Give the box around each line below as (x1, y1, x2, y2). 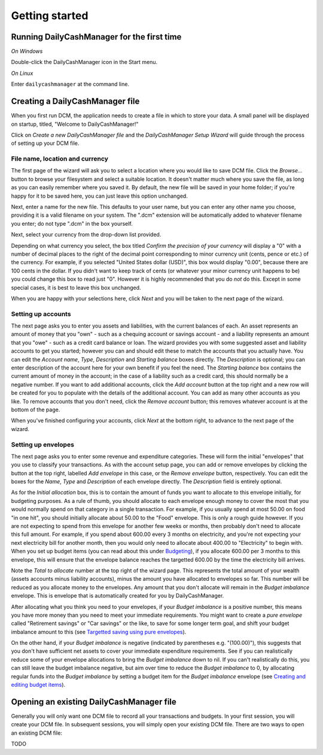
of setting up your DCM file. (11, 140, 80, 147)
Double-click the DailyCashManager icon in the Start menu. (11, 59, 158, 66)
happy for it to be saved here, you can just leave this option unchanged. (11, 192, 188, 199)
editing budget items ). (11, 681, 66, 689)
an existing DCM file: (11, 729, 63, 736)
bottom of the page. (11, 406, 60, 413)
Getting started (11, 9, 89, 22)
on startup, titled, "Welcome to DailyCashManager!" (11, 120, 139, 128)
